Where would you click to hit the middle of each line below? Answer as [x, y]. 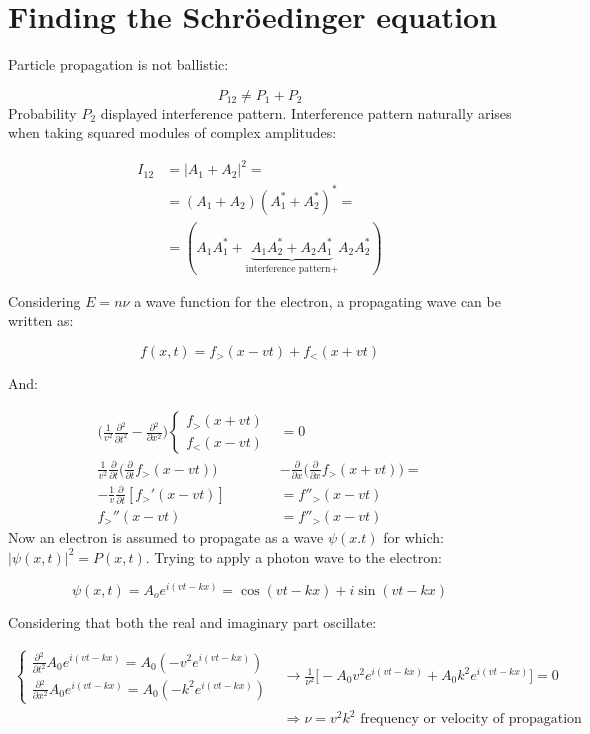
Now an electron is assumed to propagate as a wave [166, 537]
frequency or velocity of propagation [471, 719]
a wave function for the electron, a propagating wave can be [317, 300]
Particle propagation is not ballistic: [118, 64]
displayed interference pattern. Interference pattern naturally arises [306, 112]
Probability [42, 112]
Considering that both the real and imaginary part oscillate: [192, 621]
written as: [41, 320]
